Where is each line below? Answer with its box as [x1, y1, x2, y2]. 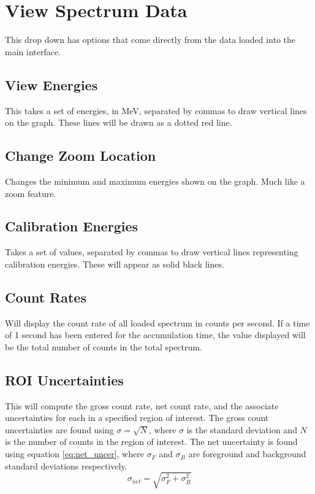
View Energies [5, 75, 98, 94]
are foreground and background [188, 447, 306, 460]
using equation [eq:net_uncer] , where [5, 447, 144, 460]
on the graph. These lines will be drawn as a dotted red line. [5, 116, 232, 129]
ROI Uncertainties [5, 370, 124, 389]
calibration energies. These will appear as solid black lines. [5, 257, 224, 270]
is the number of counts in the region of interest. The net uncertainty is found [5, 435, 298, 448]
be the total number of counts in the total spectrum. [5, 340, 202, 353]
